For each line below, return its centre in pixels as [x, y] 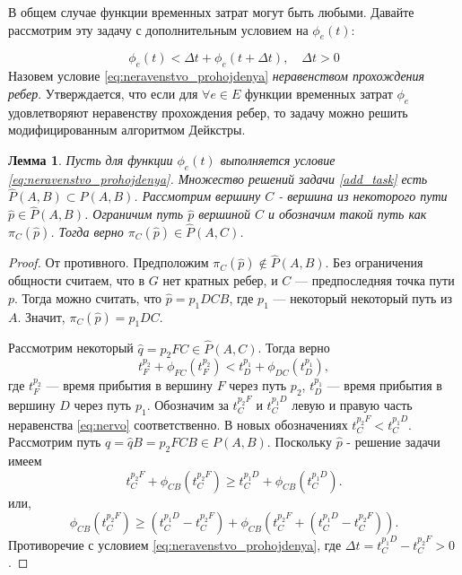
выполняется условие [278, 159]
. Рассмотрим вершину [197, 196]
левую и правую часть [352, 404]
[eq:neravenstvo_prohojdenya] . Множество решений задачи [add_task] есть [218, 178]
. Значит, [41, 316]
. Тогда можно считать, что [88, 297]
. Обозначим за [187, 404]
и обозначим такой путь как [348, 214]
